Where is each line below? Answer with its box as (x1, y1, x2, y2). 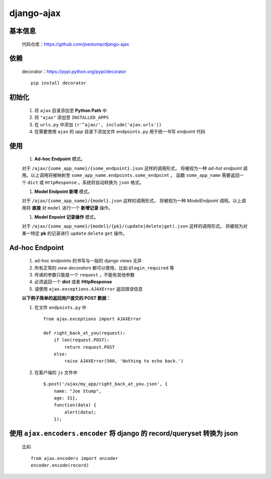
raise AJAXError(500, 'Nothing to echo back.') (64, 358, 184, 364)
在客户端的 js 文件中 (34, 369, 78, 375)
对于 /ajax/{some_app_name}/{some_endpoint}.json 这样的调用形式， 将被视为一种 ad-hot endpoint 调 (22, 165, 248, 171)
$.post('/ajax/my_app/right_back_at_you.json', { (43, 381, 168, 387)
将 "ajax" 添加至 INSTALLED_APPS (34, 115, 109, 121)
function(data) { (53, 402, 96, 408)
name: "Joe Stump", (53, 388, 102, 394)
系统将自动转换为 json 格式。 (82, 179, 144, 185)
